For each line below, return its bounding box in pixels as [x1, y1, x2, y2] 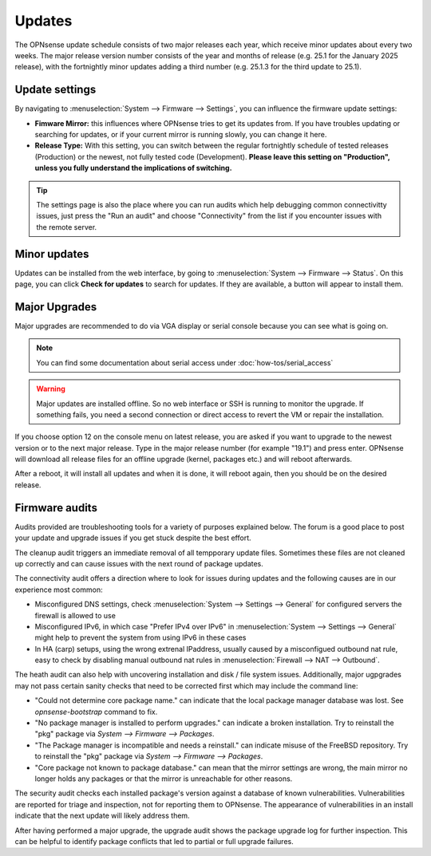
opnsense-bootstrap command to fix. [34, 707, 158, 716]
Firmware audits [14, 501, 97, 515]
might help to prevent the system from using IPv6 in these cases [34, 633, 247, 642]
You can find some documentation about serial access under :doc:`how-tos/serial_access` [36, 357, 334, 367]
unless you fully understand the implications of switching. [34, 164, 232, 173]
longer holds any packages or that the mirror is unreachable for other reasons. [34, 774, 293, 783]
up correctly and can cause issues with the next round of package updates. [14, 558, 263, 568]
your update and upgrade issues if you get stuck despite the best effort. [14, 533, 251, 542]
